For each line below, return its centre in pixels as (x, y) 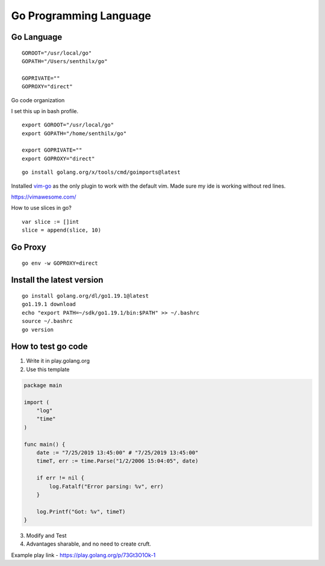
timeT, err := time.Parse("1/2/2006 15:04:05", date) (117, 461)
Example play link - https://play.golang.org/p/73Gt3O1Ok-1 (83, 555)
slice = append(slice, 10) (62, 230)
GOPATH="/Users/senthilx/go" (65, 61)
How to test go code (49, 347)
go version (38, 330)
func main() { (45, 444)
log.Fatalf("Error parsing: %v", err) (106, 486)
